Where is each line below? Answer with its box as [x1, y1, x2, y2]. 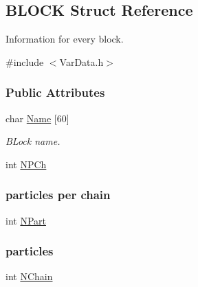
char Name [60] [5, 111, 69, 125]
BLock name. [5, 134, 60, 148]
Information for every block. [5, 32, 124, 46]
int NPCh [5, 157, 47, 171]
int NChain [5, 269, 53, 284]
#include [5, 54, 44, 69]
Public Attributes [5, 84, 105, 101]
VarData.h [59, 54, 104, 69]
